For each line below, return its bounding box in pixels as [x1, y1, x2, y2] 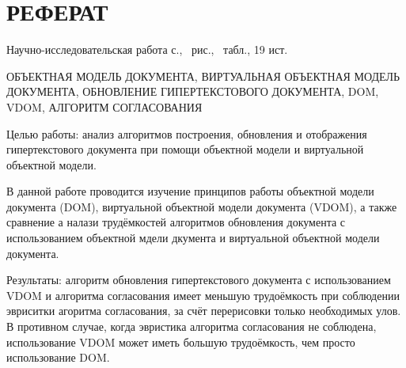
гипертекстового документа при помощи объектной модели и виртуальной [6, 141, 364, 157]
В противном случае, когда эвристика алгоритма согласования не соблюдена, [6, 318, 377, 335]
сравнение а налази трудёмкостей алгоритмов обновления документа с [6, 214, 346, 230]
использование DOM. [6, 349, 110, 366]
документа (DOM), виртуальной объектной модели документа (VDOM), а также [6, 198, 397, 214]
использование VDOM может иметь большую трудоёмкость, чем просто [6, 333, 355, 350]
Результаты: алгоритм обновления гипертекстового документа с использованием [6, 271, 391, 288]
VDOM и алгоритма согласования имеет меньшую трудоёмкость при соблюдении [6, 286, 400, 303]
